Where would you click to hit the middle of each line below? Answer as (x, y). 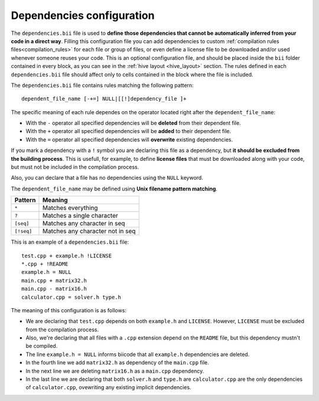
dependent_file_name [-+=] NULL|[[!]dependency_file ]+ (104, 99)
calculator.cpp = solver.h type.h (71, 297)
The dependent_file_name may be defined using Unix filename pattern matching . (114, 189)
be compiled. (42, 346)
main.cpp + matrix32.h (54, 280)
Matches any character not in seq (89, 231)
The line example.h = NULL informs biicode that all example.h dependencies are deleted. (138, 354)
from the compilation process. (62, 329)
